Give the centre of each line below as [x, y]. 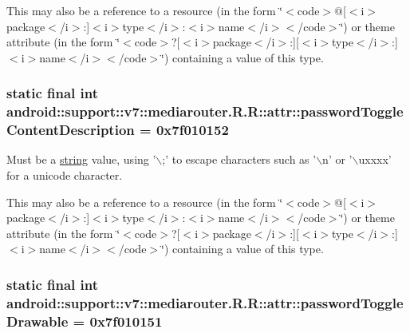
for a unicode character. [65, 175]
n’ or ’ [337, 159]
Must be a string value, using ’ [81, 159]
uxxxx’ [375, 159]
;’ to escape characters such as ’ [239, 159]
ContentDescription [71, 130]
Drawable [37, 321]
